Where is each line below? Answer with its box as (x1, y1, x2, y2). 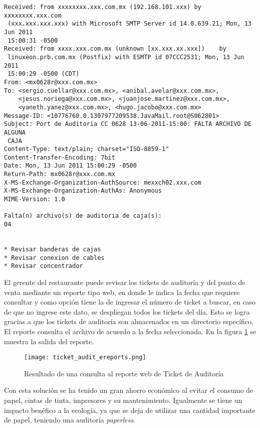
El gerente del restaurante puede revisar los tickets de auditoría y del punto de (4, 277, 245, 287)
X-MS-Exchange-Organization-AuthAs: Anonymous (4, 187, 162, 195)
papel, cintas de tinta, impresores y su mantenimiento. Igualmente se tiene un (4, 395, 242, 405)
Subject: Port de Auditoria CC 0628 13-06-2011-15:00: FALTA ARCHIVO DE (4, 120, 251, 128)
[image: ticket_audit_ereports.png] (24, 354, 146, 361)
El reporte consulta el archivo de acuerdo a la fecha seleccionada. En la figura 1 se (4, 326, 256, 336)
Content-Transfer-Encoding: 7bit (4, 154, 115, 161)
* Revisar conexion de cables (4, 254, 105, 261)
